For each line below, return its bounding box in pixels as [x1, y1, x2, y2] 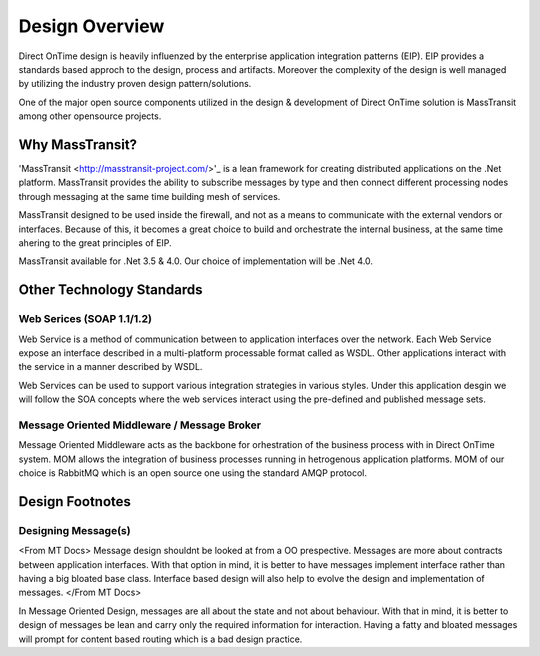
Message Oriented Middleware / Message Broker [18, 418, 262, 432]
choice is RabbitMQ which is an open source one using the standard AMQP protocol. [18, 467, 368, 479]
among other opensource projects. [18, 110, 162, 122]
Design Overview [18, 15, 165, 37]
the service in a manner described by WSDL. [18, 361, 203, 373]
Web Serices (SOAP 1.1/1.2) [18, 312, 153, 326]
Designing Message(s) [18, 523, 131, 537]
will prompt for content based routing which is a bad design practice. [18, 633, 303, 645]
